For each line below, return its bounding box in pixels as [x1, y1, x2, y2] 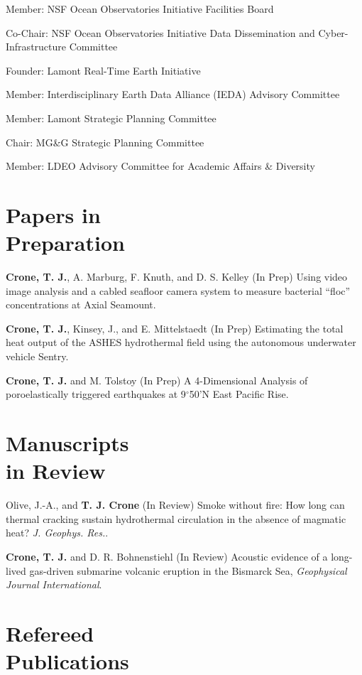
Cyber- [318, 25, 349, 40]
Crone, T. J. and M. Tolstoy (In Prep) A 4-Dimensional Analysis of [6, 372, 308, 387]
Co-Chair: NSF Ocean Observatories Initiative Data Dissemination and [6, 25, 315, 40]
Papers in [6, 200, 101, 229]
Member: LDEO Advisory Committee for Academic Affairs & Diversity [6, 158, 315, 173]
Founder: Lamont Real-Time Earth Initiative [6, 63, 201, 77]
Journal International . [6, 577, 102, 592]
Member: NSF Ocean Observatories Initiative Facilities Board [6, 1, 274, 16]
